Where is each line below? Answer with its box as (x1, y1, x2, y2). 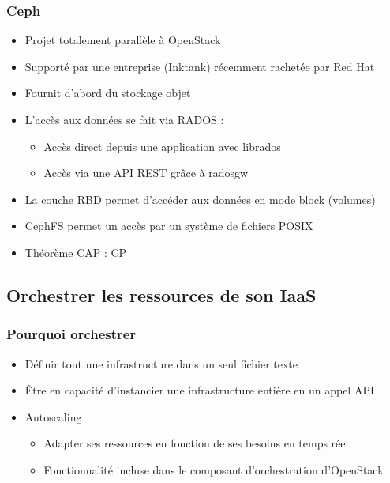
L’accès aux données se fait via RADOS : (24, 111, 224, 127)
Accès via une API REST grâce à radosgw (43, 164, 249, 181)
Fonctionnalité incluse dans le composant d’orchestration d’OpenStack (43, 461, 384, 477)
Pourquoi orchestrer (6, 324, 137, 344)
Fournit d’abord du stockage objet (24, 85, 191, 101)
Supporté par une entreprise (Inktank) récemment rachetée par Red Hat (24, 58, 375, 74)
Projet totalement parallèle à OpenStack (24, 32, 221, 48)
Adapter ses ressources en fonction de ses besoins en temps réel (43, 435, 349, 451)
